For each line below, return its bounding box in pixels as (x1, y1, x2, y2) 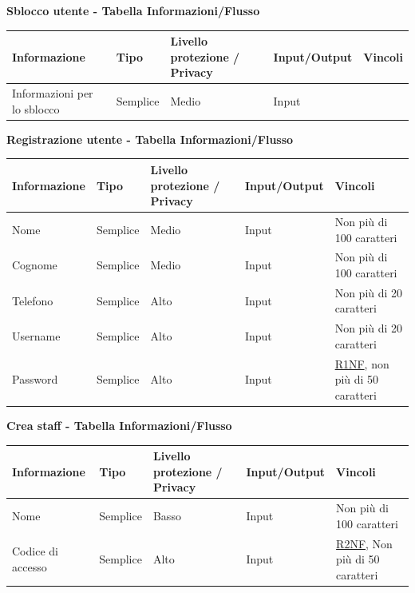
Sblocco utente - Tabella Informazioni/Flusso (6, 2, 260, 18)
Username (12, 328, 61, 344)
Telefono (12, 292, 53, 308)
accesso (12, 558, 47, 575)
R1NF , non (334, 355, 389, 372)
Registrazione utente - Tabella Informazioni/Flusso (6, 130, 294, 147)
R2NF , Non (336, 535, 393, 551)
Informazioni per (12, 85, 93, 101)
